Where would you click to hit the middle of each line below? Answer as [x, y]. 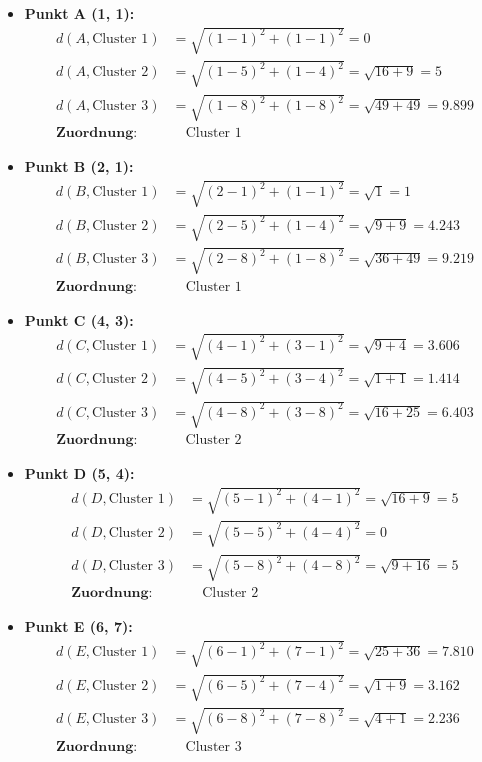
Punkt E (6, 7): [78, 626]
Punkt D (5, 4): [79, 473]
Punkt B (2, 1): [79, 166]
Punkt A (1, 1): [79, 13]
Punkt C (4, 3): [79, 319]
